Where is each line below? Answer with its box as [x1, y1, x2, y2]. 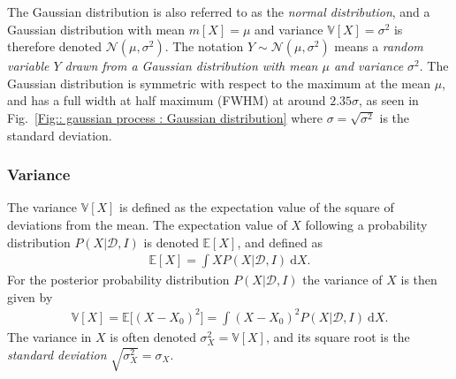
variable [7, 57, 49, 75]
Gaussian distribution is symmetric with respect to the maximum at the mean [7, 73, 430, 92]
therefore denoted [7, 37, 103, 56]
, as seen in [359, 91, 419, 110]
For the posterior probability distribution [7, 270, 230, 289]
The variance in [7, 327, 92, 345]
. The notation [164, 37, 244, 56]
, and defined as [237, 232, 323, 251]
